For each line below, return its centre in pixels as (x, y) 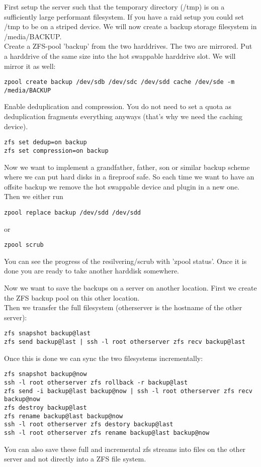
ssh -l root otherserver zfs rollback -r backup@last (96, 382)
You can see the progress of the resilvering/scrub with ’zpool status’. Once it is (125, 261)
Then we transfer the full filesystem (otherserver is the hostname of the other (123, 307)
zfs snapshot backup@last (47, 334)
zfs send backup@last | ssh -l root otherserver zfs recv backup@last (125, 342)
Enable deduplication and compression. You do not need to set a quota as (118, 106)
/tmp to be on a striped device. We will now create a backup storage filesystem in (130, 26)
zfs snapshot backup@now (46, 374)
